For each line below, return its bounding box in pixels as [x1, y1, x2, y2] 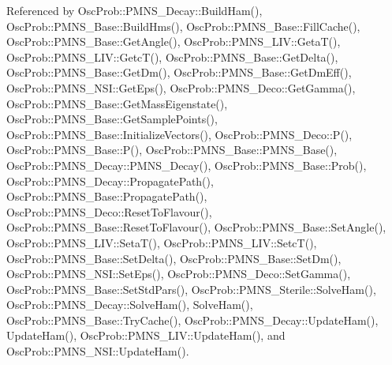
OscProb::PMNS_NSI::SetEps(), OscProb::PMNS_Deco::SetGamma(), [6, 265, 351, 282]
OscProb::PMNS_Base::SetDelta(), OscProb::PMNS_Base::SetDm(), [6, 250, 342, 266]
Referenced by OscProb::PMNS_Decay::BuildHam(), [6, 2, 263, 18]
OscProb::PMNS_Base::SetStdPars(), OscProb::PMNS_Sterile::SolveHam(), [6, 280, 376, 297]
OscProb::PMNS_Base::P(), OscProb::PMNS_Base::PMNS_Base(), [6, 141, 338, 158]
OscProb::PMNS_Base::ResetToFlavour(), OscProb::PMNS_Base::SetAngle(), [6, 219, 386, 235]
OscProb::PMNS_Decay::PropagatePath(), [6, 172, 214, 189]
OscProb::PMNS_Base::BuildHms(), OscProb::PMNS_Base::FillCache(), [6, 17, 360, 34]
